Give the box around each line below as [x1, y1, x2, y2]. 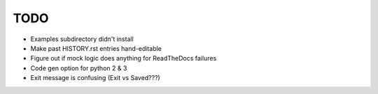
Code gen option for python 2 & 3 [30, 63, 127, 72]
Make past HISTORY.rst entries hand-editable [30, 44, 162, 52]
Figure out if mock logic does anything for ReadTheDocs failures [30, 54, 217, 63]
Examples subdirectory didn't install [30, 35, 134, 43]
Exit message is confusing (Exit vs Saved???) [30, 74, 160, 82]
